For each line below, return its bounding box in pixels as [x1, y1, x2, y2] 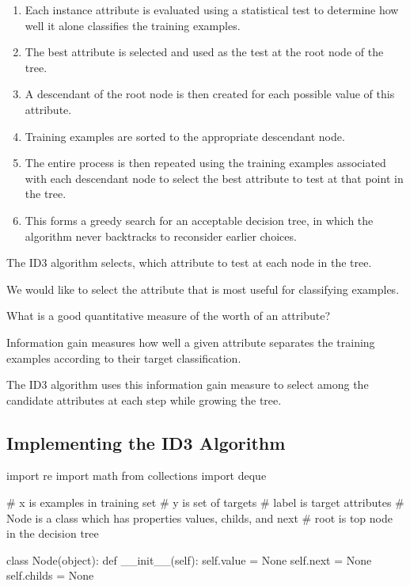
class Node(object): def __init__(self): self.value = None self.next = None [6, 551, 372, 568]
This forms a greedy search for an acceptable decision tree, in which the [25, 211, 374, 228]
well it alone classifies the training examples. [25, 17, 241, 33]
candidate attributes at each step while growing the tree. [6, 391, 282, 408]
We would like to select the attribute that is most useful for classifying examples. [6, 280, 400, 297]
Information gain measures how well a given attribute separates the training [6, 333, 375, 350]
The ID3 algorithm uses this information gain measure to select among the [6, 376, 369, 393]
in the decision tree [6, 525, 99, 542]
